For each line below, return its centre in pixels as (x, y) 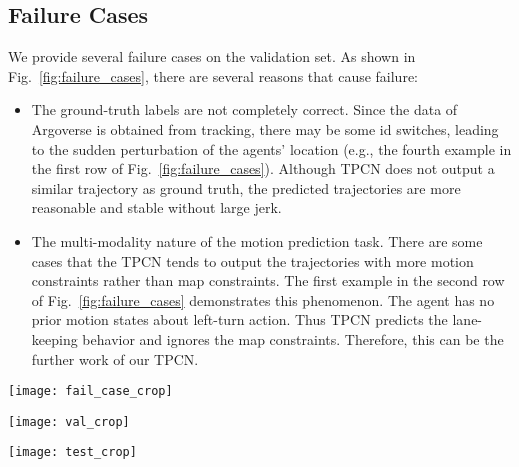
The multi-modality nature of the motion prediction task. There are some (257, 240)
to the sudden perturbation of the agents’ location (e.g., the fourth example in (271, 148)
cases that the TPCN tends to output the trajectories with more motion (252, 260)
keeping (54, 338)
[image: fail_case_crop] (90, 391)
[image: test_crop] (72, 452)
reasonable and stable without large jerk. (156, 207)
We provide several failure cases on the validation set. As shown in (212, 56)
